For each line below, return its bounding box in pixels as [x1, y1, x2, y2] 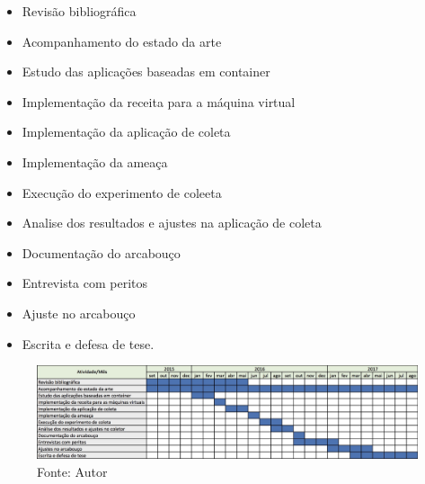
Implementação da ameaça [22, 152, 168, 171]
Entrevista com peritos [22, 273, 148, 292]
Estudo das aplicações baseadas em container [22, 62, 270, 81]
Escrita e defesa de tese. [22, 334, 155, 353]
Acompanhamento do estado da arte [22, 31, 222, 50]
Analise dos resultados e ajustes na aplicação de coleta [22, 213, 322, 232]
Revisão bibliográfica [22, 2, 137, 20]
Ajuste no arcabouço [22, 303, 136, 322]
